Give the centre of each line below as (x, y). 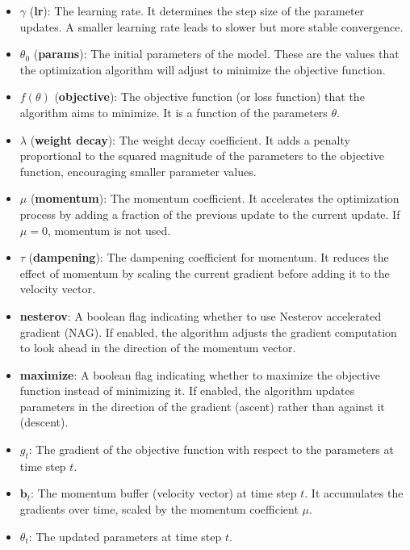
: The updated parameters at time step (125, 536)
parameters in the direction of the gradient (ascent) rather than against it (202, 406)
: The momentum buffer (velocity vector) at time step (164, 493)
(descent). (44, 422)
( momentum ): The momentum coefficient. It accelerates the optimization (215, 198)
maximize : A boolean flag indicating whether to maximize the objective (200, 374)
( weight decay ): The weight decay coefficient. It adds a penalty (190, 139)
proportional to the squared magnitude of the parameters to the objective (202, 155)
